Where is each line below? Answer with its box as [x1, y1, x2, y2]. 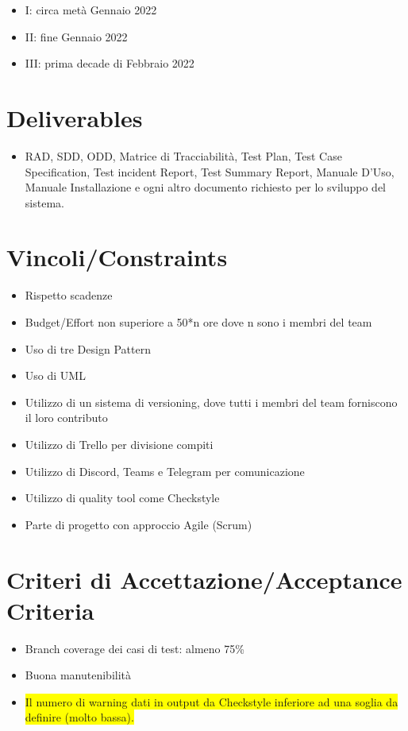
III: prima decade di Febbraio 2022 [25, 55, 194, 72]
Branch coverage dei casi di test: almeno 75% [25, 640, 244, 656]
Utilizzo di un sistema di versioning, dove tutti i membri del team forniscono [25, 393, 398, 410]
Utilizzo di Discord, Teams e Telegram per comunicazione [25, 462, 305, 479]
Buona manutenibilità [25, 667, 132, 683]
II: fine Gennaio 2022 [25, 28, 128, 44]
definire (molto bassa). [25, 709, 134, 725]
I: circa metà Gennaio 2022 [25, 2, 157, 17]
